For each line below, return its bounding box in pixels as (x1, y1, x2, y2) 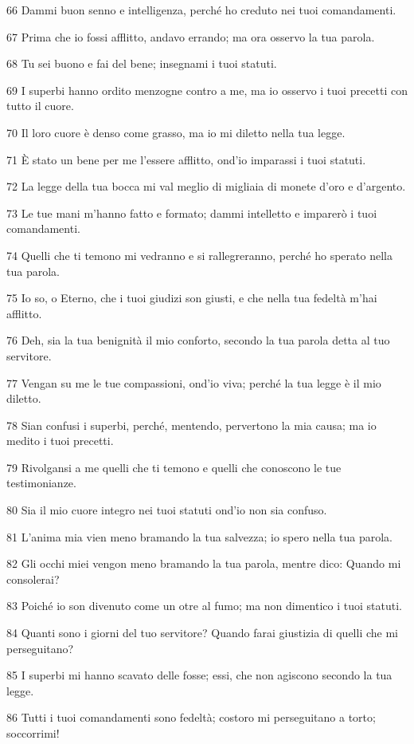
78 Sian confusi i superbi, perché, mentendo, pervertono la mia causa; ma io (6, 416, 377, 433)
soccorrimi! (6, 725, 60, 741)
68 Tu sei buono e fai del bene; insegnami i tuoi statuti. (6, 55, 277, 72)
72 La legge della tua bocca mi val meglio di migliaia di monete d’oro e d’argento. (6, 178, 406, 195)
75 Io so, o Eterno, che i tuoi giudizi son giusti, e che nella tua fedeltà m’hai (6, 289, 377, 306)
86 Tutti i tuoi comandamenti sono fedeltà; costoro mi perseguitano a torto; (6, 709, 376, 726)
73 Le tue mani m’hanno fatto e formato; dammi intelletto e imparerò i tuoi (6, 204, 377, 221)
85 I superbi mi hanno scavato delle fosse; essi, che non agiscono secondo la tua (6, 667, 393, 683)
